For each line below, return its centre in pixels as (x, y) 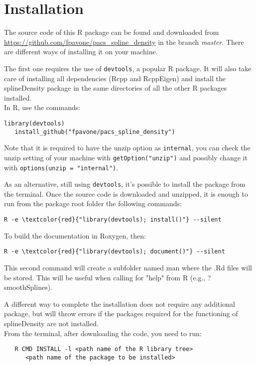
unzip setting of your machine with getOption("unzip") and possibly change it (126, 157)
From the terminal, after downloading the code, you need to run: (103, 333)
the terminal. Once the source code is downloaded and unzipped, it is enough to (126, 193)
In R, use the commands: (42, 107)
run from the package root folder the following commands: (93, 203)
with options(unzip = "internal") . (61, 167)
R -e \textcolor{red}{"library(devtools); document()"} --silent (115, 252)
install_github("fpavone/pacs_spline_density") (95, 132)
